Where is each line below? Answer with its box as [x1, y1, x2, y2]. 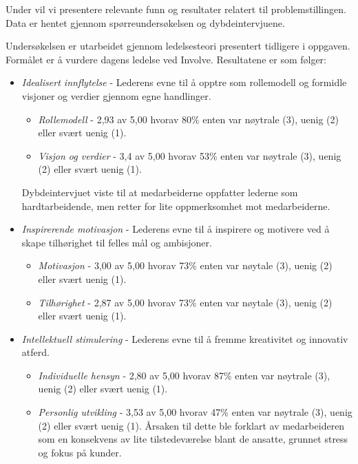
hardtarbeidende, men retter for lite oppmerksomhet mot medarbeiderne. [21, 198, 330, 213]
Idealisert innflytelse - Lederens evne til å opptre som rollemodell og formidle [21, 75, 347, 89]
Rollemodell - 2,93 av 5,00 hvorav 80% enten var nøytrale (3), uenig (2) [38, 112, 339, 126]
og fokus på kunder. [38, 445, 122, 459]
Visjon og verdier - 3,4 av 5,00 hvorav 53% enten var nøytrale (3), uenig [38, 148, 341, 162]
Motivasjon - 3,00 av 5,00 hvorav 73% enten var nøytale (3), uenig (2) [38, 258, 333, 273]
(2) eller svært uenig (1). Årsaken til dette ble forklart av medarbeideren [38, 418, 345, 432]
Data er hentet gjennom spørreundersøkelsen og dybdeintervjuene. [6, 15, 285, 30]
